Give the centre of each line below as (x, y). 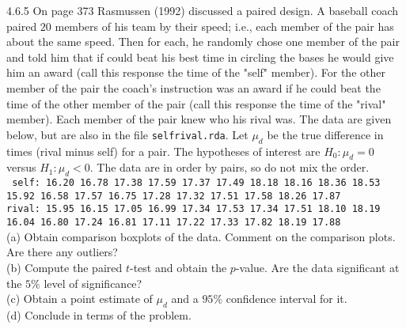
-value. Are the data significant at (317, 267)
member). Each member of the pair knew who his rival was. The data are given (199, 119)
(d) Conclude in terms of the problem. (99, 314)
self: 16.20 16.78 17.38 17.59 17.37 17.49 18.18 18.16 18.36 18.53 (196, 183)
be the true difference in (325, 134)
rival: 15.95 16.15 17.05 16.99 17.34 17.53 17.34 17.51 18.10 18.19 (194, 209)
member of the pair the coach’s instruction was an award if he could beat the (194, 87)
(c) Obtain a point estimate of (80, 299)
